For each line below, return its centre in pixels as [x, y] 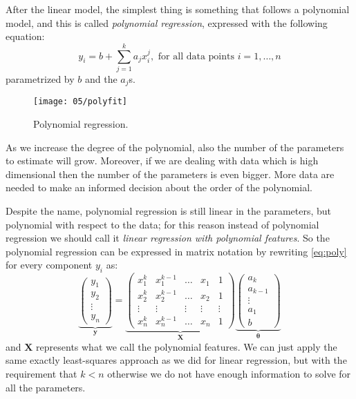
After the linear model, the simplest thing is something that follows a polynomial [178, 9]
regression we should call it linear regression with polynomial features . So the [168, 238]
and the [101, 78]
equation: [25, 36]
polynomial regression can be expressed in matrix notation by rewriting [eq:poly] [176, 251]
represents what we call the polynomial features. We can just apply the [187, 346]
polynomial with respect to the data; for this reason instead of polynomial [162, 224]
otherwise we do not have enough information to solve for [229, 373]
